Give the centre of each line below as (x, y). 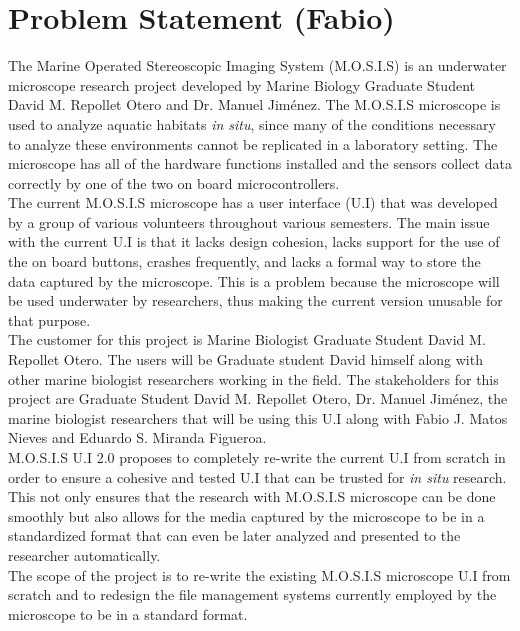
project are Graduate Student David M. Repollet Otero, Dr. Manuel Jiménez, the (258, 398)
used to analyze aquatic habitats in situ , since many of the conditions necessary (252, 123)
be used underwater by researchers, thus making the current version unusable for (255, 300)
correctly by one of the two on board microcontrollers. (174, 182)
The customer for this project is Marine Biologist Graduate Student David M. (247, 339)
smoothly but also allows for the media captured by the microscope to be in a (246, 515)
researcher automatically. (84, 554)
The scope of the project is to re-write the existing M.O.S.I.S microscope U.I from (259, 574)
